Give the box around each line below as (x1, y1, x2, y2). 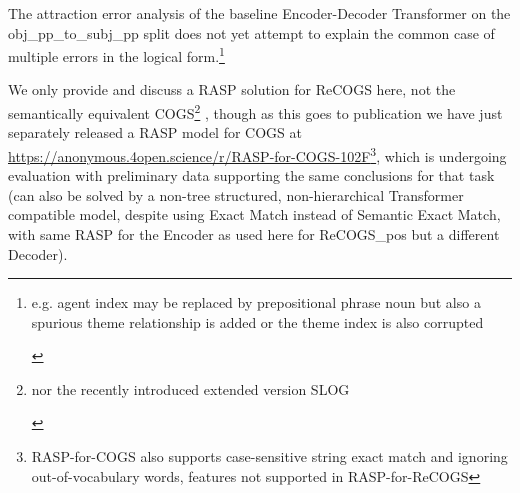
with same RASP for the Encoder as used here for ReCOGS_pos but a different (8, 223, 500, 244)
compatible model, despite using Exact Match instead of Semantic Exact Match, (8, 204, 501, 225)
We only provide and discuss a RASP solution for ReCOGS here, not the (8, 79, 456, 100)
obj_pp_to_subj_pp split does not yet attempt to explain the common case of (8, 22, 495, 43)
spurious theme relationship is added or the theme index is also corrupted (31, 311, 484, 332)
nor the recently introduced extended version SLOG (31, 378, 350, 399)
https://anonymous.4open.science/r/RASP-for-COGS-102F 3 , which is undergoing (8, 142, 507, 166)
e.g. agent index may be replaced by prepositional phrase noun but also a (31, 292, 481, 313)
